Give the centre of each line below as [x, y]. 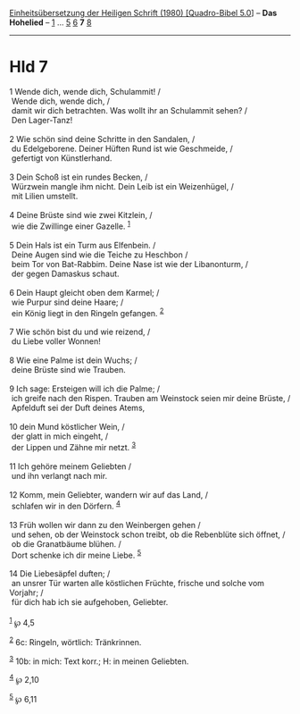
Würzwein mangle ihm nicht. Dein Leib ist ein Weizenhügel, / [123, 186]
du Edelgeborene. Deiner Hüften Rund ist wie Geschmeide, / [122, 148]
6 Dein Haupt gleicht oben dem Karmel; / [84, 292]
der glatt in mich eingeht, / [60, 436]
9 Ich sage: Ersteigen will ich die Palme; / [85, 389]
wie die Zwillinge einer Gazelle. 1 [71, 225]
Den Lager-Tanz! [42, 120]
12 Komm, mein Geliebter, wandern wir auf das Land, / [108, 494]
